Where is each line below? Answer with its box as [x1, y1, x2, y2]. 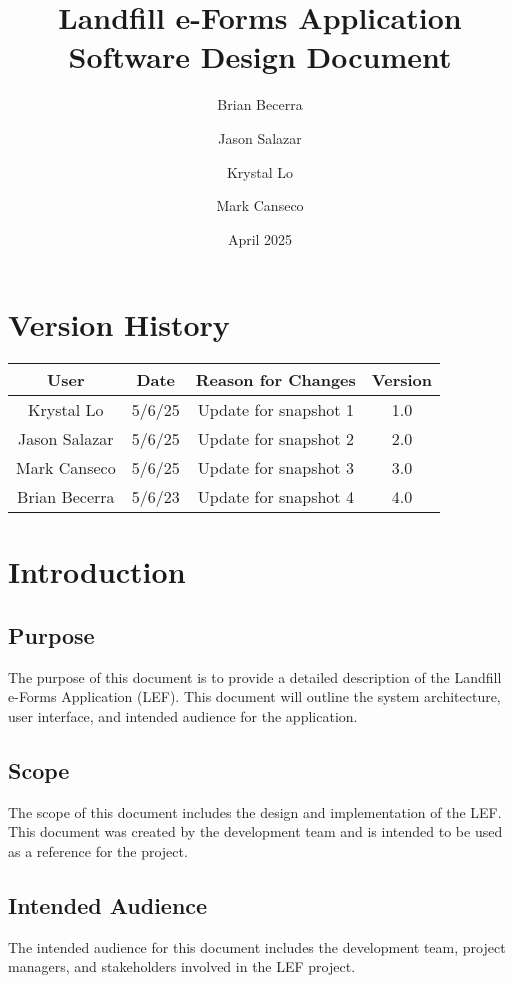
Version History [8, 304, 230, 345]
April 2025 [227, 228, 293, 249]
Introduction [8, 551, 186, 592]
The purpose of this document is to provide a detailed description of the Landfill [8, 666, 502, 687]
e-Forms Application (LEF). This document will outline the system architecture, [8, 686, 501, 707]
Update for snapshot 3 [197, 456, 354, 480]
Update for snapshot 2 [197, 427, 354, 451]
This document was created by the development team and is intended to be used [8, 821, 503, 842]
